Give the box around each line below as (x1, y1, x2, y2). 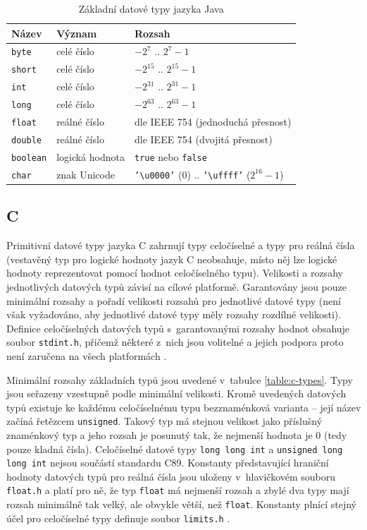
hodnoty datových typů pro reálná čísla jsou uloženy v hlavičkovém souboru (6, 469, 336, 483)
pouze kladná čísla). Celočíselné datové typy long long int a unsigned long (6, 441, 343, 456)
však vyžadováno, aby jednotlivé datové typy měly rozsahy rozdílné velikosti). (6, 307, 342, 322)
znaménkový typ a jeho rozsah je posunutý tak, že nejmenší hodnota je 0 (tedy (6, 427, 347, 442)
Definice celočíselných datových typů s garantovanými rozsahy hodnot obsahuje (6, 320, 350, 335)
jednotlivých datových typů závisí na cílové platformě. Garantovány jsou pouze (6, 279, 347, 294)
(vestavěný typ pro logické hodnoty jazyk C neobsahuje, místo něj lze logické (6, 251, 337, 266)
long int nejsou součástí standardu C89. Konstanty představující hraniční (6, 455, 329, 470)
